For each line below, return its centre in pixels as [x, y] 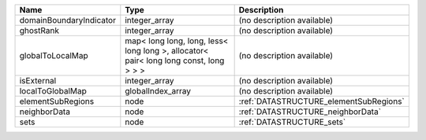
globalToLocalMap [54, 55]
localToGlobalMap [53, 91]
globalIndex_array [158, 91]
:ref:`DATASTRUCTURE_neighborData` [310, 112]
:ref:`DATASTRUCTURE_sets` [292, 122]
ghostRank [39, 30]
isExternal [38, 81]
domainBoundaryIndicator [67, 20]
